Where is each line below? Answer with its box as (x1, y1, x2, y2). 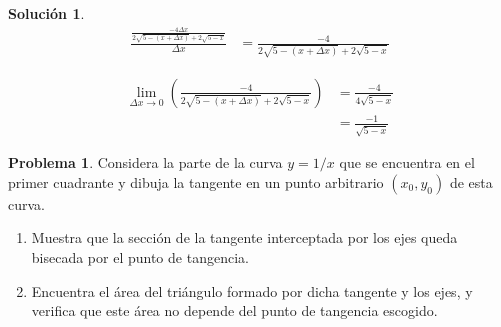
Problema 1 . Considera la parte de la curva (8, 152, 283, 173)
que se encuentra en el (339, 152, 475, 173)
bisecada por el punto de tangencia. (31, 246, 249, 267)
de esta (449, 171, 493, 192)
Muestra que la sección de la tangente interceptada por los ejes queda (31, 227, 458, 248)
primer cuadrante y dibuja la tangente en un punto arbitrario (8, 171, 384, 192)
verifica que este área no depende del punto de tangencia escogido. (31, 300, 438, 321)
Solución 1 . (8, 3, 85, 23)
